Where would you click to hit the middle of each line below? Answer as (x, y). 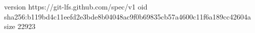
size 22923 (20, 26)
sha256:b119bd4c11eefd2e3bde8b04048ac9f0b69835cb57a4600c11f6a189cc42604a (128, 16)
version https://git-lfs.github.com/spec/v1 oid (76, 6)
